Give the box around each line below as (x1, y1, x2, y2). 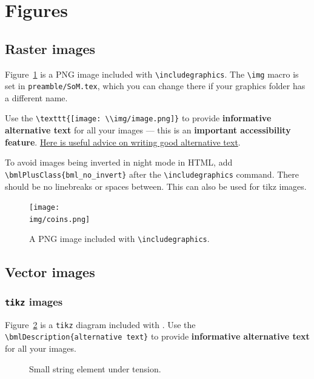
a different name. (5, 91, 68, 104)
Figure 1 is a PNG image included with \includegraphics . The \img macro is (5, 67, 299, 80)
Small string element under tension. (29, 362, 161, 375)
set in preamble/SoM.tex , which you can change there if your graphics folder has (5, 79, 306, 92)
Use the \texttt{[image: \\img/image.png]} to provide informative (5, 112, 272, 124)
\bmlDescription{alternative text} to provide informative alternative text (5, 330, 310, 343)
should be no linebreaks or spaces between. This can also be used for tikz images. (5, 179, 307, 192)
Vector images (5, 262, 95, 281)
